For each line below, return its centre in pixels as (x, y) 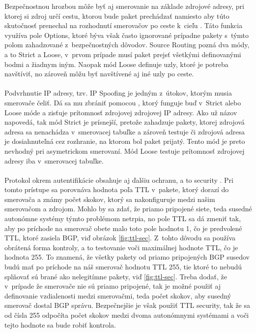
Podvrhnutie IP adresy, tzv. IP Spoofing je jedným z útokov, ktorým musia (118, 93)
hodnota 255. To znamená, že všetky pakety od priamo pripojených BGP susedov (127, 257)
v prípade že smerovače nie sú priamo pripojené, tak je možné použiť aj (113, 286)
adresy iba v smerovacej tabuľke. (54, 160)
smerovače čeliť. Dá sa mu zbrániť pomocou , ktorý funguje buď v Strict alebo (123, 102)
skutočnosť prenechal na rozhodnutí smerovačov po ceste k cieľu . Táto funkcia (124, 25)
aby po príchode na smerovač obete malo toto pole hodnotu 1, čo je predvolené (123, 228)
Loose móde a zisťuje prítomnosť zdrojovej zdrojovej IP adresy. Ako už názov (121, 112)
